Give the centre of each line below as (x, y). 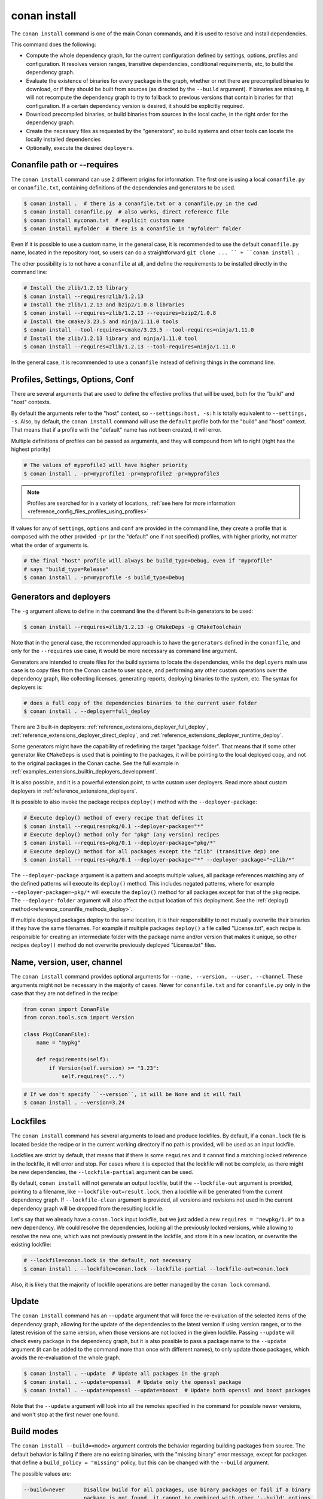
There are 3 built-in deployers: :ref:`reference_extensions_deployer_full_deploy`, (110, 727)
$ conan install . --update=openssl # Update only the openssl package (132, 1382)
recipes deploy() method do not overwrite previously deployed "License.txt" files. (114, 945)
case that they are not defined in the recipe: (65, 993)
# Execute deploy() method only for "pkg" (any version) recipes (121, 834)
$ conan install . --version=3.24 (74, 1102)
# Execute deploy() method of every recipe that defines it (114, 818)
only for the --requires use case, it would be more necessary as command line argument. (124, 651)
